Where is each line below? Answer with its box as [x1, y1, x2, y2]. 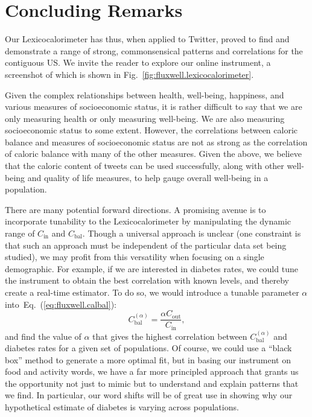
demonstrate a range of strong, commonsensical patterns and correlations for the [5, 44, 303, 57]
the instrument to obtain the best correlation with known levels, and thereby [5, 274, 289, 287]
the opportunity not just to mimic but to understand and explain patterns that [5, 377, 299, 389]
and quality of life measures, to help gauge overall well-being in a [27, 171, 269, 183]
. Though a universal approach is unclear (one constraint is [82, 227, 301, 240]
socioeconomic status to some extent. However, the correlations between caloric [5, 124, 298, 136]
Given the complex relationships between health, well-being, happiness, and [5, 88, 284, 101]
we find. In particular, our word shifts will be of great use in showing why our [5, 389, 293, 401]
